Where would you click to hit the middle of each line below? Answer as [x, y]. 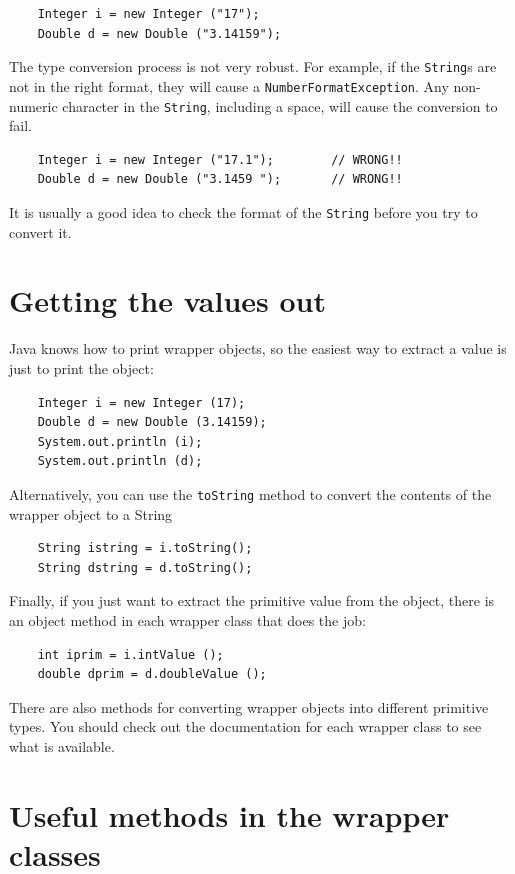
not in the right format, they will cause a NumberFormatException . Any [229, 85]
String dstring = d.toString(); [145, 567]
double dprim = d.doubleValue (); [152, 674]
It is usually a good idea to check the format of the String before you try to [243, 211]
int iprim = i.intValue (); [130, 654]
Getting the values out [168, 300]
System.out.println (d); [120, 461]
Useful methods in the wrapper [229, 814]
